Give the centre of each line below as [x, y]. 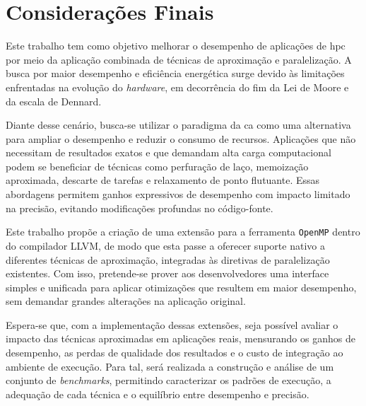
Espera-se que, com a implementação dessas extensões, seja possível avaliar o [172, 324]
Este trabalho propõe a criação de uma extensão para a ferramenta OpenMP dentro [183, 232]
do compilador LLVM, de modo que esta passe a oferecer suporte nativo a [165, 245]
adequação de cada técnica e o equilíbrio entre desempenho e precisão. [158, 394]
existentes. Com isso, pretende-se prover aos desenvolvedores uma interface [167, 273]
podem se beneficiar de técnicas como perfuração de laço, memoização [157, 166]
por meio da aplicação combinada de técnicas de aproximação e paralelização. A [179, 59]
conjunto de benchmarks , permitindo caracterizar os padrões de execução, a [169, 380]
